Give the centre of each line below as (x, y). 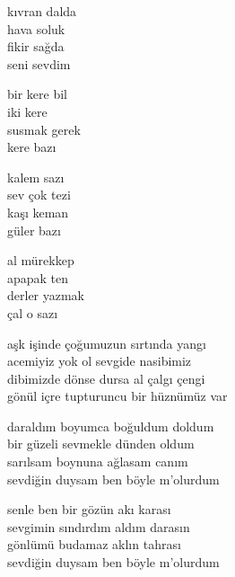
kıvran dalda (42, 11)
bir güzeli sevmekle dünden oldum (101, 444)
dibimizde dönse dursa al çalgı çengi (106, 378)
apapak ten (38, 277)
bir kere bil (37, 94)
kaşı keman (38, 212)
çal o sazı (33, 312)
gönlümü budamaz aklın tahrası (94, 544)
